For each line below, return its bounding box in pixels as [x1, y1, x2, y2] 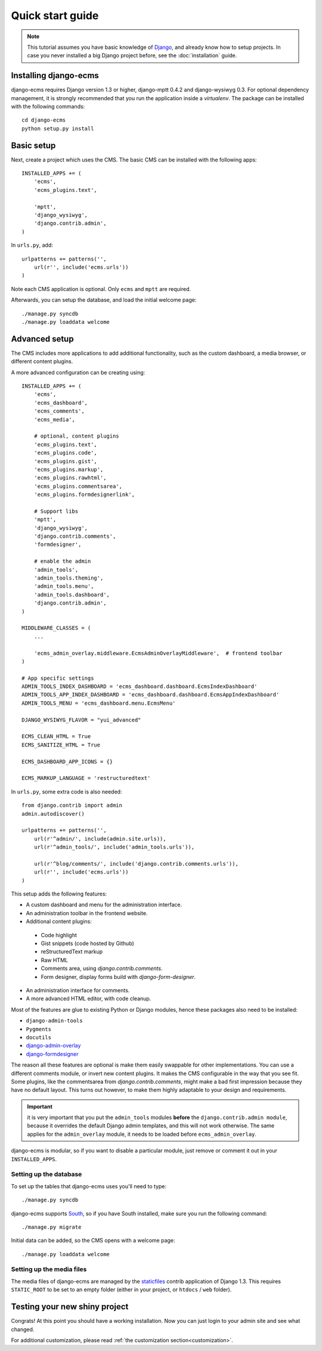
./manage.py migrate [21, 1223, 82, 1231]
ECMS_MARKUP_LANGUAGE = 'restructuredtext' [21, 775, 151, 782]
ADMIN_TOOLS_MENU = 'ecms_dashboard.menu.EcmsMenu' [21, 699, 176, 707]
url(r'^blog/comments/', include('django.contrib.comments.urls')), [33, 860, 239, 867]
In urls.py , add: [11, 241, 53, 249]
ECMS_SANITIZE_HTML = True [21, 741, 101, 748]
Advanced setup [11, 334, 74, 344]
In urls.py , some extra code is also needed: [11, 788, 122, 795]
